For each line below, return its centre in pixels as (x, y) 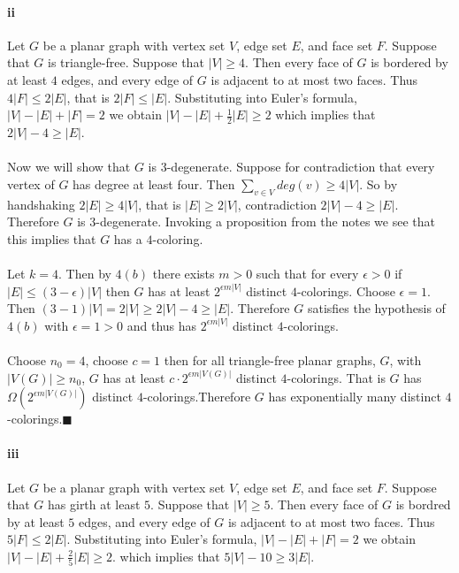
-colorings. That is (336, 377)
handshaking (41, 204)
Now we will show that (69, 167)
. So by (379, 183)
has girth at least (94, 504)
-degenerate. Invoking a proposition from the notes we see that (265, 222)
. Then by (85, 273)
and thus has (162, 325)
